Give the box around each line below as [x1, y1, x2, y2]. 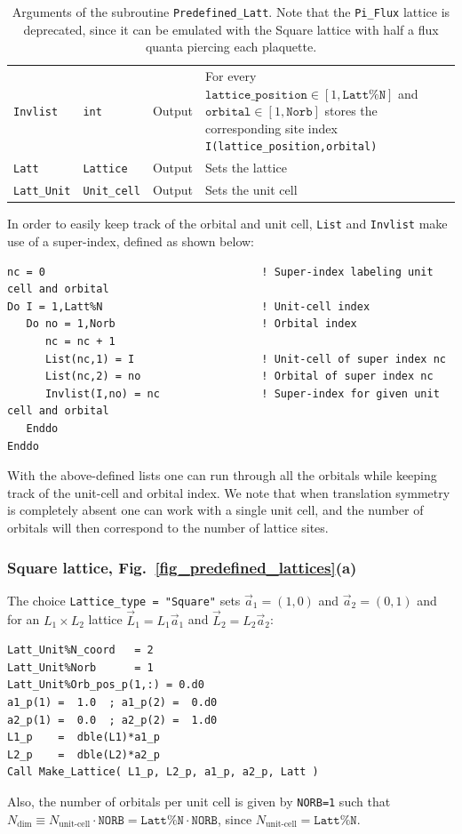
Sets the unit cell [205, 180, 298, 199]
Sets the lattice [205, 158, 287, 177]
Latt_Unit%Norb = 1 [7, 661, 154, 674]
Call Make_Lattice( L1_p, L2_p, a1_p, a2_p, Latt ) [7, 766, 319, 779]
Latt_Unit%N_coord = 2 [7, 644, 154, 657]
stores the [324, 101, 378, 120]
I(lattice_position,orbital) [205, 140, 378, 154]
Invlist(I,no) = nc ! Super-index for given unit [44, 387, 440, 400]
